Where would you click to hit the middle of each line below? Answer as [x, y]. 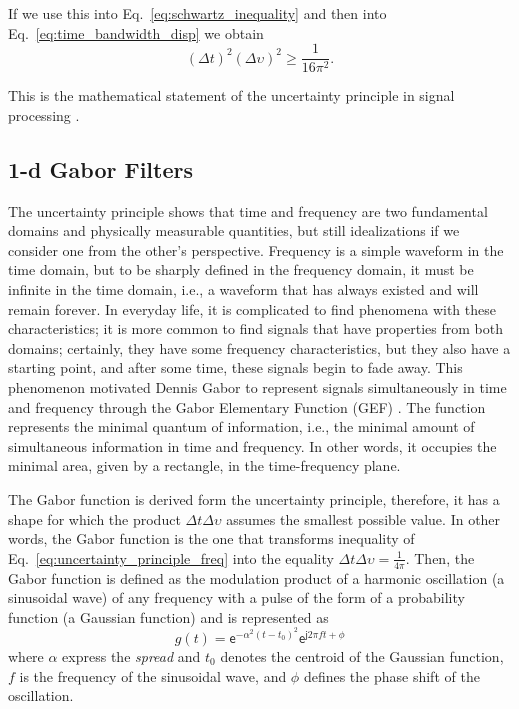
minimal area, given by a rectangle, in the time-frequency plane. [204, 465]
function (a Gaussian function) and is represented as [168, 616]
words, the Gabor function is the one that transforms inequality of [211, 538]
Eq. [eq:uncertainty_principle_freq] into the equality [171, 557]
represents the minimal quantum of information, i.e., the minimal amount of [241, 426]
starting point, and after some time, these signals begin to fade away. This [235, 367]
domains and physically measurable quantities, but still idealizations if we [234, 230]
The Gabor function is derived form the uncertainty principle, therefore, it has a [254, 498]
